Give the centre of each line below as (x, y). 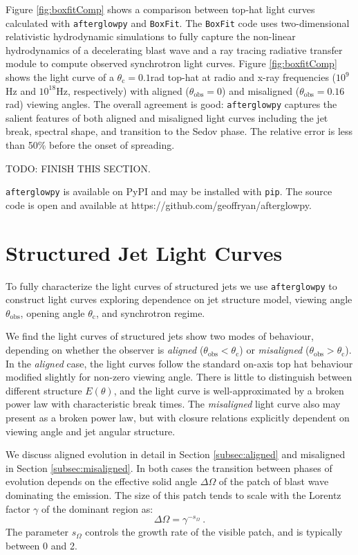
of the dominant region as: (97, 508)
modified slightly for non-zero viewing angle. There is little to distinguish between (179, 377)
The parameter (37, 532)
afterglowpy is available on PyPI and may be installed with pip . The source (169, 191)
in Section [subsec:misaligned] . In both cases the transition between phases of (169, 467)
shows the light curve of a (60, 77)
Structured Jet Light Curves (144, 252)
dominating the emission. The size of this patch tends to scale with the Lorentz (173, 495)
